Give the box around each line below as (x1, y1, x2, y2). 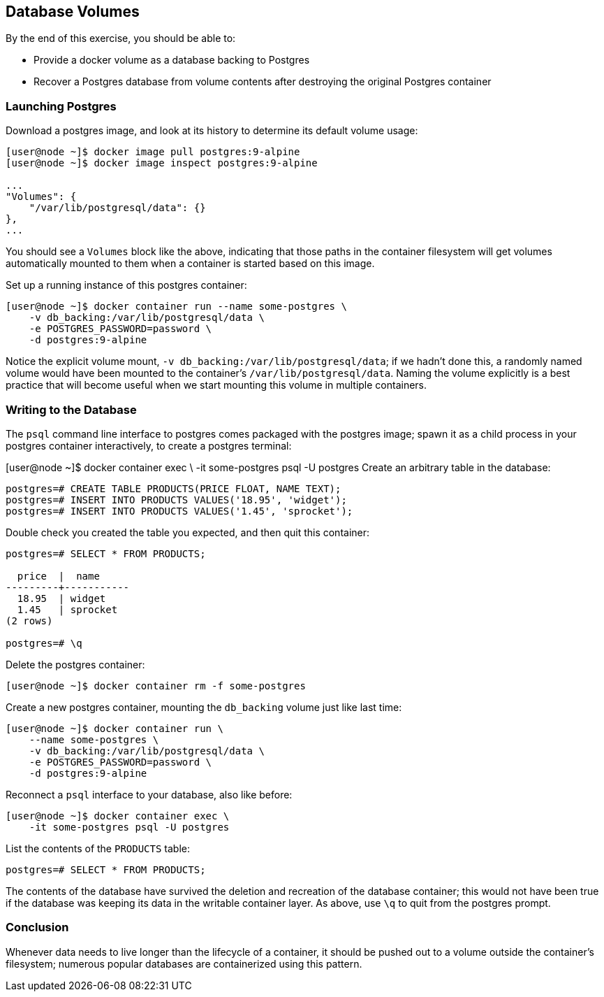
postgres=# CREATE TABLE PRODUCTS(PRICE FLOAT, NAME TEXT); (6, 482, 341, 494)
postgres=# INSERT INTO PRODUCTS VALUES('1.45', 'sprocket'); (6, 505, 353, 517)
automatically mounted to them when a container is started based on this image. (6, 257, 375, 270)
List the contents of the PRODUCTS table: (6, 842, 191, 854)
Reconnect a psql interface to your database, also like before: (6, 788, 293, 801)
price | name (17, 570, 100, 582)
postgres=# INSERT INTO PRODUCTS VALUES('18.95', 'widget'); (6, 494, 347, 505)
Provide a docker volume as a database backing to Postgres (34, 54, 310, 66)
